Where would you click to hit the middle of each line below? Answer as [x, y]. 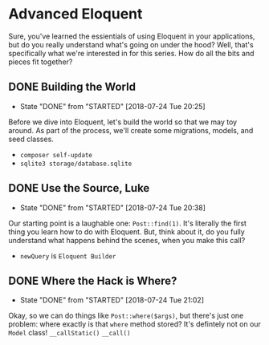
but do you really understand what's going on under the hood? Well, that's [131, 44]
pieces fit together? [41, 62]
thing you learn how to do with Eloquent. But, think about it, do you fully [126, 231]
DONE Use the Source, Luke [79, 188]
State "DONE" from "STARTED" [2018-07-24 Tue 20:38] [113, 207]
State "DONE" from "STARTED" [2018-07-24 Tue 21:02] [112, 300]
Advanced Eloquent [75, 14]
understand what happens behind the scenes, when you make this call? [127, 240]
